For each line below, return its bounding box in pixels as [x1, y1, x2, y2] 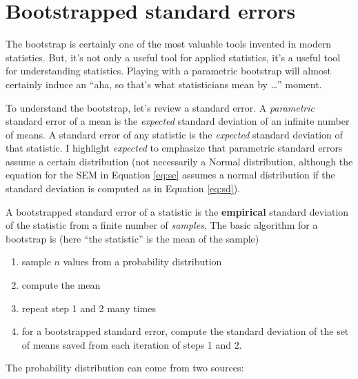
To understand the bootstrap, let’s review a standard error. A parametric [6, 100, 315, 114]
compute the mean [21, 278, 101, 292]
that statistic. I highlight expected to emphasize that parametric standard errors [6, 141, 343, 155]
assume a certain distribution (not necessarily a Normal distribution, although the [6, 154, 353, 168]
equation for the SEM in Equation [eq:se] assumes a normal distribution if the [6, 167, 335, 182]
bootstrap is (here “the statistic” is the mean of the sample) [6, 231, 259, 245]
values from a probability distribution [63, 254, 222, 269]
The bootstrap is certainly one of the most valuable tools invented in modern [6, 37, 332, 51]
